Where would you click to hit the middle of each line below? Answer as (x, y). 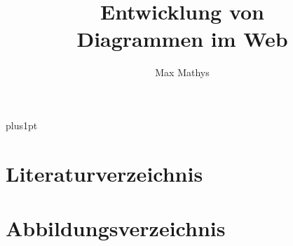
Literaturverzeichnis (104, 173)
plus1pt (22, 125)
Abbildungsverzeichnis (116, 228)
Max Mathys (182, 72)
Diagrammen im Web (182, 39)
